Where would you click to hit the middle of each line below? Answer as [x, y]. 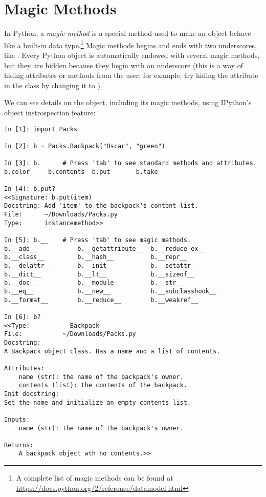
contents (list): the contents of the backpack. [103, 385]
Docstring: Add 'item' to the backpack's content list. [101, 206]
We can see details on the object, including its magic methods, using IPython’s [128, 102]
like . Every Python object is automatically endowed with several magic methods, [132, 55]
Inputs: [17, 419]
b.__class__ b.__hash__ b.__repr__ [96, 257]
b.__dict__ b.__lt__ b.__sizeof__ [99, 274]
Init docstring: [32, 394]
